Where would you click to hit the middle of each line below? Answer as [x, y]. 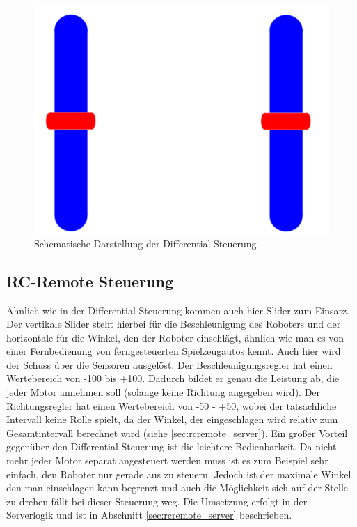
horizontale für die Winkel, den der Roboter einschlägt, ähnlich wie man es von [175, 337]
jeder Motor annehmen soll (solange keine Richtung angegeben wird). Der [164, 392]
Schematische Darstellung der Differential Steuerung [145, 243]
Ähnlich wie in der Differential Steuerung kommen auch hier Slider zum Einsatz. [178, 310]
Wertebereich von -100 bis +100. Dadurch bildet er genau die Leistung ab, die [173, 378]
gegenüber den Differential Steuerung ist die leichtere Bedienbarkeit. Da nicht [172, 446]
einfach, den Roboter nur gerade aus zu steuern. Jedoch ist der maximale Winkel [179, 474]
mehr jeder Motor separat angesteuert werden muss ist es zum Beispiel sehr [167, 460]
